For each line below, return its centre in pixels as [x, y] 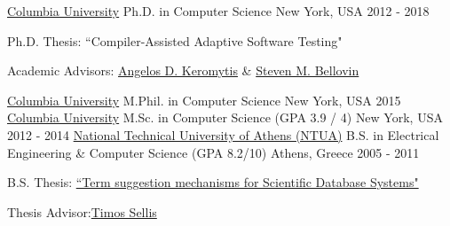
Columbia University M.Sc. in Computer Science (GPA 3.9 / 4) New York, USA [225, 117]
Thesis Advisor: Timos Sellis [82, 211]
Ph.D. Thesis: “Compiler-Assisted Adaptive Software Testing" [175, 40]
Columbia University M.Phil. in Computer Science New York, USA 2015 [204, 100]
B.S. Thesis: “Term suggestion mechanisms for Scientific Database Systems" [213, 182]
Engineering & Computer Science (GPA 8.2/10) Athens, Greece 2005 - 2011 [213, 152]
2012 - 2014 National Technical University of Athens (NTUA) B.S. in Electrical [223, 134]
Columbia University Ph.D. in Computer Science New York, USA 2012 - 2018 [218, 11]
